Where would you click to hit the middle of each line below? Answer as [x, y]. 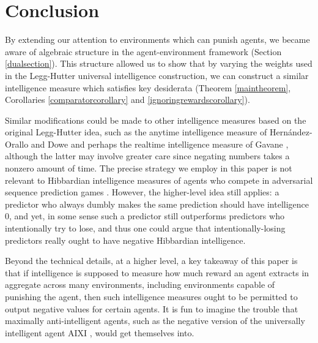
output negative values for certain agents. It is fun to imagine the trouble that [152, 308]
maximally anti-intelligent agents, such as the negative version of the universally [155, 321]
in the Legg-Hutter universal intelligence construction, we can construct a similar [157, 75]
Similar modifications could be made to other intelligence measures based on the [156, 120]
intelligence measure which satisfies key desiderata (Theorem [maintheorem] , [148, 87]
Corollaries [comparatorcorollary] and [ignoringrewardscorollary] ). [128, 100]
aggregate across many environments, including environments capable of [140, 285]
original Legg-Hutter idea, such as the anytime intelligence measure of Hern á [149, 132]
